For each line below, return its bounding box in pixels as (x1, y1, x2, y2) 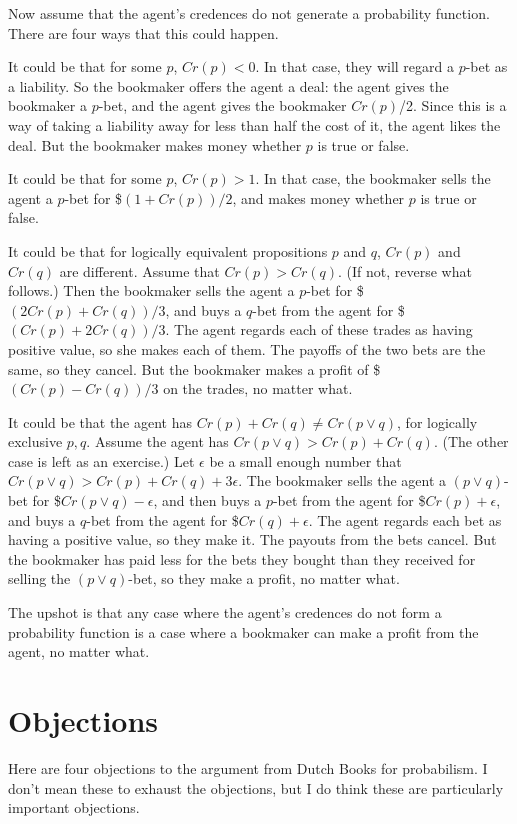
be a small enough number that (209, 450, 402, 471)
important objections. (8, 797, 140, 818)
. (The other (433, 431, 509, 452)
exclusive (8, 431, 63, 452)
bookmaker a (8, 95, 87, 116)
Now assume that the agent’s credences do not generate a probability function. (8, 3, 490, 23)
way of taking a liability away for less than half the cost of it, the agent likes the (8, 114, 501, 135)
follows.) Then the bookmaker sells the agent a (8, 280, 295, 301)
